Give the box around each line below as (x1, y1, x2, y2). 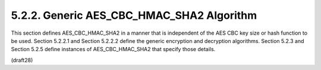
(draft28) (11, 56, 33, 64)
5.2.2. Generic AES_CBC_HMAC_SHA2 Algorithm (11, 9, 257, 22)
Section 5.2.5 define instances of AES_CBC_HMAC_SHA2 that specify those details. (11, 46, 216, 53)
